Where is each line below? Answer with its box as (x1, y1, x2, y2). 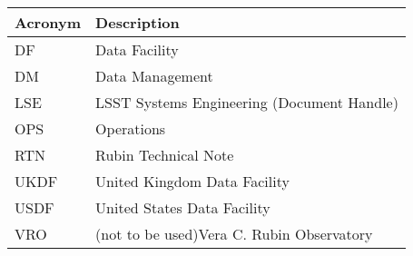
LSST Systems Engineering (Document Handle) (95, 92, 398, 113)
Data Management (95, 65, 213, 86)
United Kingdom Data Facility (95, 171, 290, 192)
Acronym (15, 12, 82, 33)
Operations (95, 118, 166, 139)
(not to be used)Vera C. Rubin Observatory (95, 223, 373, 244)
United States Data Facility (95, 197, 270, 218)
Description (95, 12, 180, 33)
